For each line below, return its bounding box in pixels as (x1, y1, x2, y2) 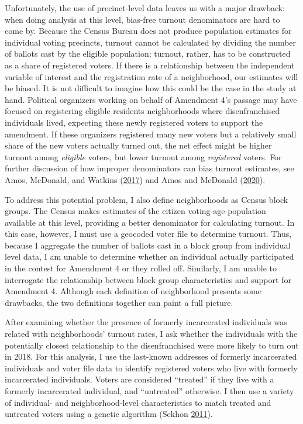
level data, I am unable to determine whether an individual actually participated (5, 250, 294, 263)
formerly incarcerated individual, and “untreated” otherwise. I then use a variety (5, 385, 294, 397)
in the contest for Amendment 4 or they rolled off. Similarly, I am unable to (5, 262, 277, 274)
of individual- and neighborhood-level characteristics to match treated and (5, 396, 271, 408)
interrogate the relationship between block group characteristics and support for (5, 273, 291, 285)
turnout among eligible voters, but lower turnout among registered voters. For (5, 150, 282, 163)
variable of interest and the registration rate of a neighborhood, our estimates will (5, 70, 298, 82)
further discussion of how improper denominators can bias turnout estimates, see (5, 162, 294, 174)
